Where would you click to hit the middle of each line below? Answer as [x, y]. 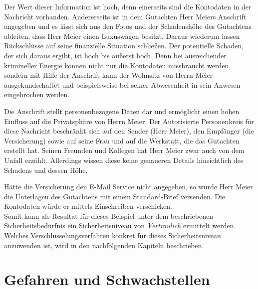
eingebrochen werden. [37, 94]
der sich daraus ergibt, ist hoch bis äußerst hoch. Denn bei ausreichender [115, 55]
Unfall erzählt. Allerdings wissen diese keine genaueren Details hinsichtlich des [124, 160]
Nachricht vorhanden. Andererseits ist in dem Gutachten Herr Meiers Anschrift [125, 16]
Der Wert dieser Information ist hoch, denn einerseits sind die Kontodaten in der [128, 6]
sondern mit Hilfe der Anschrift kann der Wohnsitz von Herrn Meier [109, 75]
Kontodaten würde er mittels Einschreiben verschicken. [88, 206]
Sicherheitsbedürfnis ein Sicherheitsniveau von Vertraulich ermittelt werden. [120, 225]
